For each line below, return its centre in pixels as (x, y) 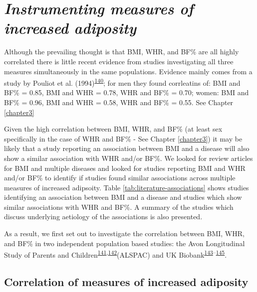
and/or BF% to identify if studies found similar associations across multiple (120, 178)
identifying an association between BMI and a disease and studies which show (123, 197)
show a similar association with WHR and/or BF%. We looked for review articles (128, 158)
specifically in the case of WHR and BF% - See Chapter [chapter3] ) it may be (123, 138)
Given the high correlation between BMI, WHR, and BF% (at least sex (113, 129)
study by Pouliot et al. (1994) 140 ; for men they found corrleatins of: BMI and (122, 82)
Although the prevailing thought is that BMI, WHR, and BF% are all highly (122, 52)
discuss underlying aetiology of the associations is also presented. (103, 217)
